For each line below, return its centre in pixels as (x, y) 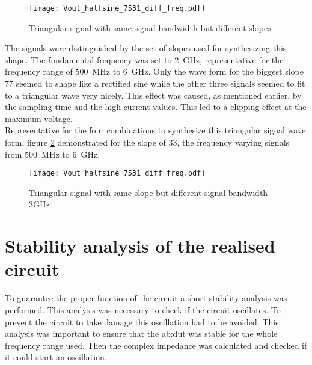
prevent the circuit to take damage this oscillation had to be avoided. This (142, 321)
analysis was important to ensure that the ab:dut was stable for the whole (141, 333)
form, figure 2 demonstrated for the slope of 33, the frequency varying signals (147, 142)
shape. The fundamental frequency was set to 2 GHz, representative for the (144, 59)
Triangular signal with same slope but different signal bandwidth (148, 192)
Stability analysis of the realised (140, 246)
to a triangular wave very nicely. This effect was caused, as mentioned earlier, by (153, 95)
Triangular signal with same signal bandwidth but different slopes (150, 27)
